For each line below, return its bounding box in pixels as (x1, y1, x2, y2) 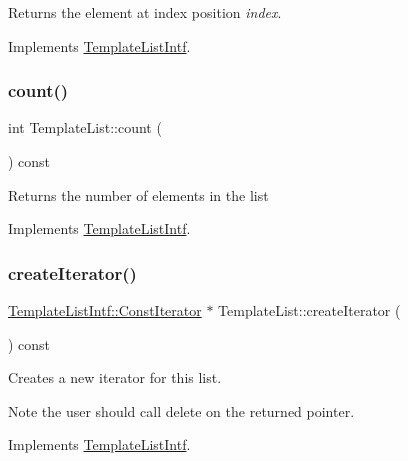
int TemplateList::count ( (8, 117, 162, 138)
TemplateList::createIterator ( (218, 300, 401, 320)
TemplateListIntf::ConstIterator (8, 300, 202, 320)
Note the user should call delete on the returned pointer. (8, 400, 355, 421)
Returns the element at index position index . (8, 2, 282, 22)
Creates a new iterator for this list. (8, 367, 222, 388)
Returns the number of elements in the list (8, 184, 269, 205)
